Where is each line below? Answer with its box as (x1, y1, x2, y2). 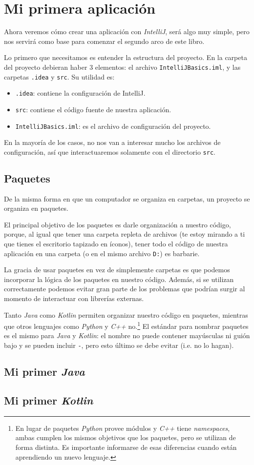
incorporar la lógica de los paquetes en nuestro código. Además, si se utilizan (4, 274, 234, 284)
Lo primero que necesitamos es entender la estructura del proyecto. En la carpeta (4, 52, 247, 62)
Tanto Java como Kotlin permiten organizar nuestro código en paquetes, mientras (4, 309, 248, 320)
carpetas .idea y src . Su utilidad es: (4, 71, 115, 81)
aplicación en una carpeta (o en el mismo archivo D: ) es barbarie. (4, 248, 200, 258)
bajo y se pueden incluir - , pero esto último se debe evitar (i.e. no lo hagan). (4, 340, 234, 350)
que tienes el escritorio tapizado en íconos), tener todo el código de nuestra (4, 239, 228, 249)
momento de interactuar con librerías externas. (4, 293, 144, 303)
